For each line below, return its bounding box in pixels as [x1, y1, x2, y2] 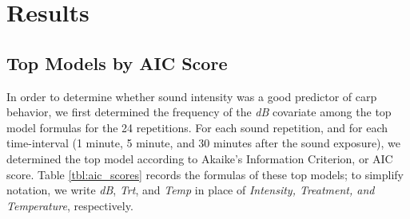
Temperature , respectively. [6, 197, 133, 213]
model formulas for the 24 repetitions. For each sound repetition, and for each [6, 119, 388, 135]
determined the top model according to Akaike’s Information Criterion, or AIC [6, 150, 393, 166]
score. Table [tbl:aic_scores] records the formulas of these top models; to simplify [6, 166, 404, 182]
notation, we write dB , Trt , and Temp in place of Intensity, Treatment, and [6, 182, 375, 198]
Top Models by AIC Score [6, 50, 228, 75]
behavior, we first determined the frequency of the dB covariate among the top [6, 104, 392, 120]
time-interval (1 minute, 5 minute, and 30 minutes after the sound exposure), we [6, 135, 401, 151]
